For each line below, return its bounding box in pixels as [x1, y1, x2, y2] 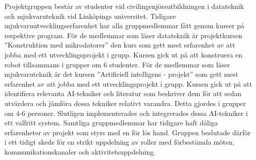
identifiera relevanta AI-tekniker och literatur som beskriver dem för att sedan [4, 88, 242, 99]
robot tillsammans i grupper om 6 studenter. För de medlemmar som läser [4, 59, 230, 69]
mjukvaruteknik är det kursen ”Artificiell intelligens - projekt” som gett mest [4, 69, 239, 79]
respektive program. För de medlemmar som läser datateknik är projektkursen [4, 30, 243, 40]
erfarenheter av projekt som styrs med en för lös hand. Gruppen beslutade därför [4, 127, 251, 137]
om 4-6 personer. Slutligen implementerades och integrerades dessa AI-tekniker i [4, 107, 248, 118]
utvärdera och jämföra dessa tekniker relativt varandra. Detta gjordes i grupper [4, 98, 246, 108]
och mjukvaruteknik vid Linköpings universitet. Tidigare [4, 10, 176, 21]
